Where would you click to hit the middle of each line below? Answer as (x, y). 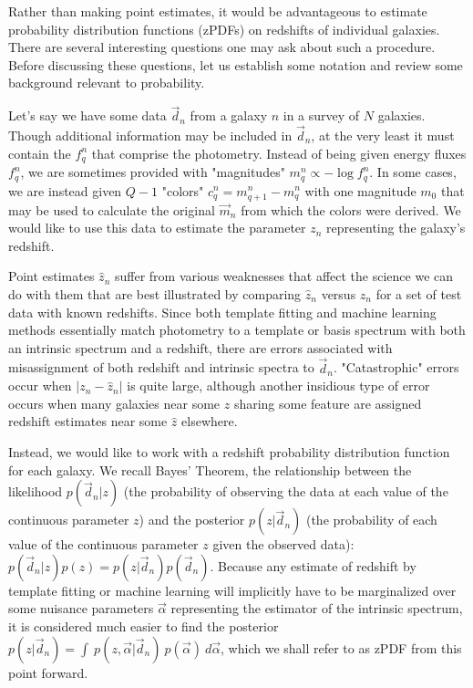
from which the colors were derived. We (351, 209)
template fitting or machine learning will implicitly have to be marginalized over (232, 590)
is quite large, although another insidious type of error (278, 386)
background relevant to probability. (107, 83)
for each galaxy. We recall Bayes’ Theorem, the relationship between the (210, 469)
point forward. (48, 672)
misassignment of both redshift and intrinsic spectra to (161, 367)
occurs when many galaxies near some (114, 403)
